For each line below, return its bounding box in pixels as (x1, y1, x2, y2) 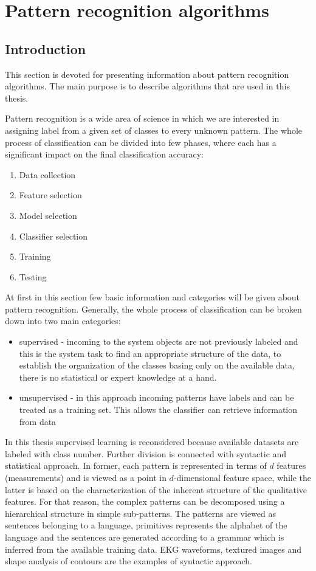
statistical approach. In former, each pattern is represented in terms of (5, 459, 267, 472)
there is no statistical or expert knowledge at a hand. (19, 370, 217, 383)
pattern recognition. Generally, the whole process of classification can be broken (5, 302, 302, 315)
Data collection (19, 168, 76, 181)
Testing (19, 270, 47, 283)
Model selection (19, 209, 77, 221)
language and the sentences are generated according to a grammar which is (5, 530, 284, 543)
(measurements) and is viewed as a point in (5, 471, 167, 484)
